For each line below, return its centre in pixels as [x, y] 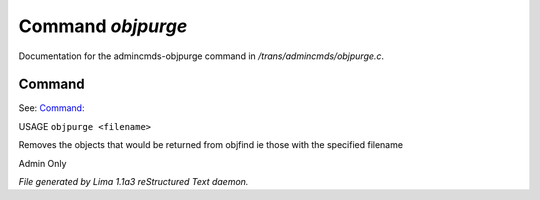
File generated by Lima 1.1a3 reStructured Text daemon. [133, 182]
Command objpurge [103, 26]
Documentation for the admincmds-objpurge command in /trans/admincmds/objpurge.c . [201, 56]
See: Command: [51, 108]
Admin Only [42, 163]
